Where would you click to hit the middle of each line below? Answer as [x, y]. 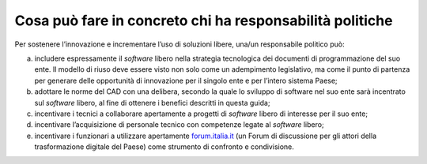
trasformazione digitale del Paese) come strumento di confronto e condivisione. [164, 147]
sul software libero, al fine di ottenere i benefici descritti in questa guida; [152, 102]
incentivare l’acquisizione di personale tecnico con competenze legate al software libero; [179, 125]
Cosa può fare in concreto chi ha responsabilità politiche [204, 20]
